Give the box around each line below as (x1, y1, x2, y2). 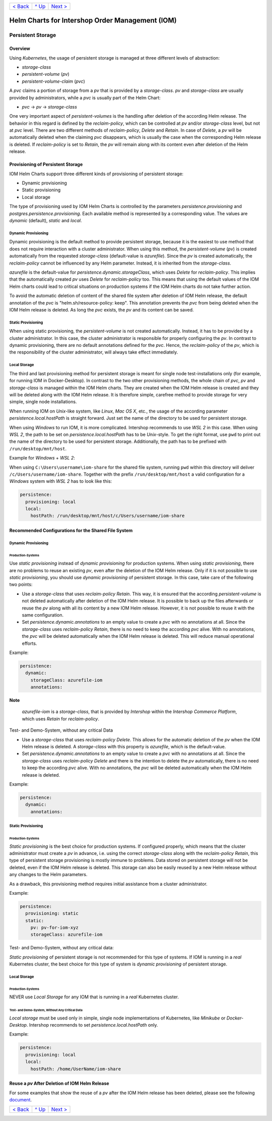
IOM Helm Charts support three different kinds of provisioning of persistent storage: (9, 171, 184, 177)
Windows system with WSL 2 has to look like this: (9, 478, 112, 484)
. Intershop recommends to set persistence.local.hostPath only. (26, 1022, 158, 1028)
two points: (9, 581, 33, 588)
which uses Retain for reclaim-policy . (22, 716, 100, 722)
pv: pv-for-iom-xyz (30, 925, 79, 931)
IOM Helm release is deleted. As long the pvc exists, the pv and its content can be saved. (9, 307, 194, 313)
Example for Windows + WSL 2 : (9, 455, 76, 461)
